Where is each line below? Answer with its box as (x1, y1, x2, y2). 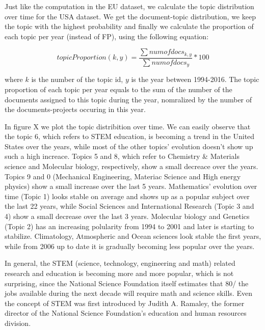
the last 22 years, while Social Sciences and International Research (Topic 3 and (5, 201, 254, 211)
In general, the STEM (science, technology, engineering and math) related (5, 258, 235, 268)
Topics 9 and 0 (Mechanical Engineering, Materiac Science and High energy (5, 171, 241, 181)
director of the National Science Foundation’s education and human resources (5, 308, 247, 318)
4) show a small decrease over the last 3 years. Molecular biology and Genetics (5, 211, 250, 222)
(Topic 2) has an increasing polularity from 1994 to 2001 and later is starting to (5, 221, 254, 231)
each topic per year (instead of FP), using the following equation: (5, 31, 209, 41)
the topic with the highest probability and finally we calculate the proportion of (5, 21, 254, 32)
